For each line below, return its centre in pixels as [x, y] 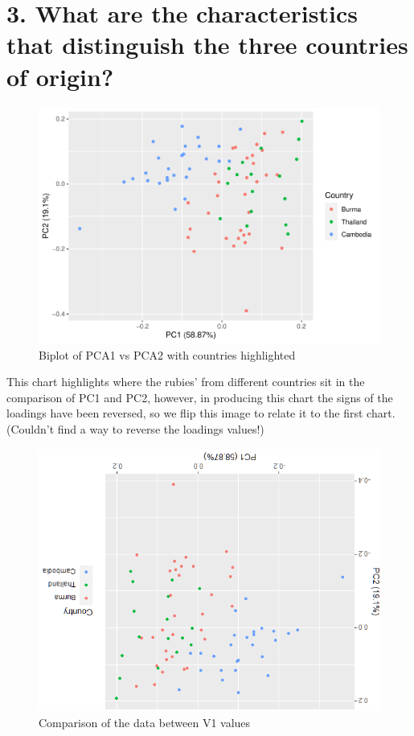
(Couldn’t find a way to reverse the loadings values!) [135, 429]
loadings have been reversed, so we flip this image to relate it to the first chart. [201, 413]
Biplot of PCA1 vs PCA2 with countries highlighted [167, 354]
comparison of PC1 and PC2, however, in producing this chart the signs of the [200, 397]
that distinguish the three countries [207, 45]
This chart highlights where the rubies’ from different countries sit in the [186, 382]
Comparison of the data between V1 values [145, 723]
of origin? [60, 76]
